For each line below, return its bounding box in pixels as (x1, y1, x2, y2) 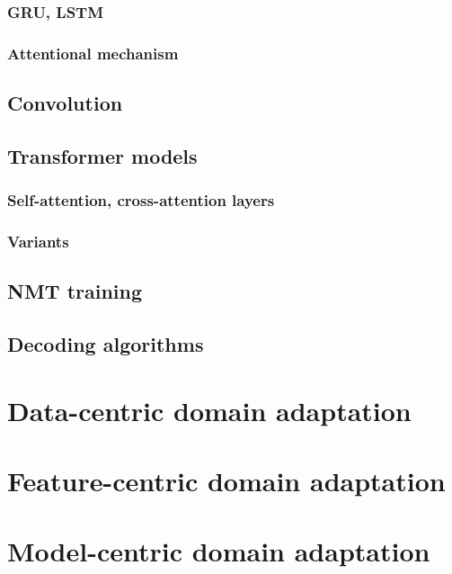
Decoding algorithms (7, 330, 204, 358)
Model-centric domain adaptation (7, 533, 430, 570)
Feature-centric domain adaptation (7, 462, 446, 499)
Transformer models (7, 141, 198, 169)
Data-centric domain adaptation (7, 391, 412, 428)
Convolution (7, 89, 123, 117)
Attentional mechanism (7, 41, 179, 64)
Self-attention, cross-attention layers (7, 189, 275, 211)
